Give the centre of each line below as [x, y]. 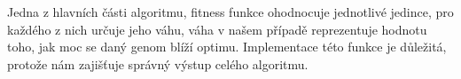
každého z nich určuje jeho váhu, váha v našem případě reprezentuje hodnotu [217, 29]
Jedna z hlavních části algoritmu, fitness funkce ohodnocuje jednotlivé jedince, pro [230, 12]
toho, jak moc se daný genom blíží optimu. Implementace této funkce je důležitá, [227, 47]
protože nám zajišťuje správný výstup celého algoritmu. [158, 63]
